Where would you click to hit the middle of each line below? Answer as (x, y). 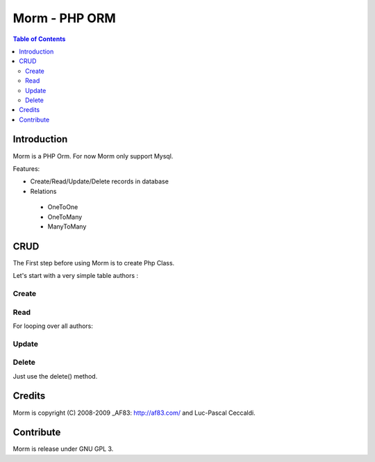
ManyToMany (67, 226)
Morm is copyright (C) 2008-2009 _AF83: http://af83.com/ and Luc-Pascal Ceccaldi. (134, 413)
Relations (43, 191)
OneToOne (63, 207)
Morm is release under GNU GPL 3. (63, 449)
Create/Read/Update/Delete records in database (100, 181)
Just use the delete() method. (55, 376)
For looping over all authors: (53, 326)
